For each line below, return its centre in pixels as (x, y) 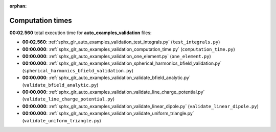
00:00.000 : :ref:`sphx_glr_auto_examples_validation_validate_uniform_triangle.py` (108, 113)
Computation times (41, 20)
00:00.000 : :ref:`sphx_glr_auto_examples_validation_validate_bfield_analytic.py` (107, 78)
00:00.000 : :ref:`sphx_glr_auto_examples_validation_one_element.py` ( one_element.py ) (117, 57)
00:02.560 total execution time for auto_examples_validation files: (80, 33)
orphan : (18, 6)
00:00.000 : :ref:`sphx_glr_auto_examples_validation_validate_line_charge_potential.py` (113, 92)
